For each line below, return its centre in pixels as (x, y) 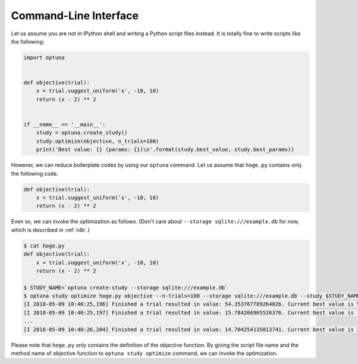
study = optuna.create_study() (82, 133)
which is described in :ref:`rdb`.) (50, 230)
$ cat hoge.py (44, 246)
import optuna (44, 57)
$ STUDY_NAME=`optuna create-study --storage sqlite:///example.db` (126, 287)
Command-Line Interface (75, 16)
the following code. (35, 173)
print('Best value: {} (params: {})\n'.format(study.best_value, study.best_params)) (165, 150)
